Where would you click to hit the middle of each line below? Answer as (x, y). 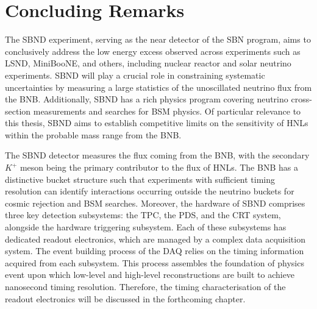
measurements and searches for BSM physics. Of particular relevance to (167, 111)
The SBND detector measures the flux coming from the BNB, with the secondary (157, 155)
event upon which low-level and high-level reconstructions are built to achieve (150, 275)
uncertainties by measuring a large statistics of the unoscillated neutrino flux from (158, 87)
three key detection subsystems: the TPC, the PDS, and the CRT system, (143, 215)
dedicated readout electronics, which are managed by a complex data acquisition (155, 239)
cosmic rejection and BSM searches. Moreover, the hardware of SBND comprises (155, 203)
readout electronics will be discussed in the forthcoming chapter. (125, 298)
